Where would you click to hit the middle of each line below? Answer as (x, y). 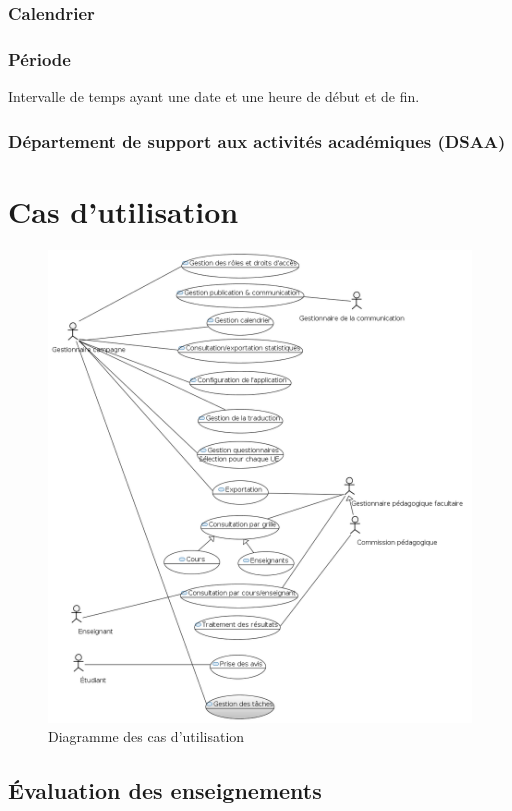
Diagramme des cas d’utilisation (146, 736)
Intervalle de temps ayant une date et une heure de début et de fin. (214, 96)
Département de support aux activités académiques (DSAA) (257, 140)
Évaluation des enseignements (165, 790)
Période (39, 58)
